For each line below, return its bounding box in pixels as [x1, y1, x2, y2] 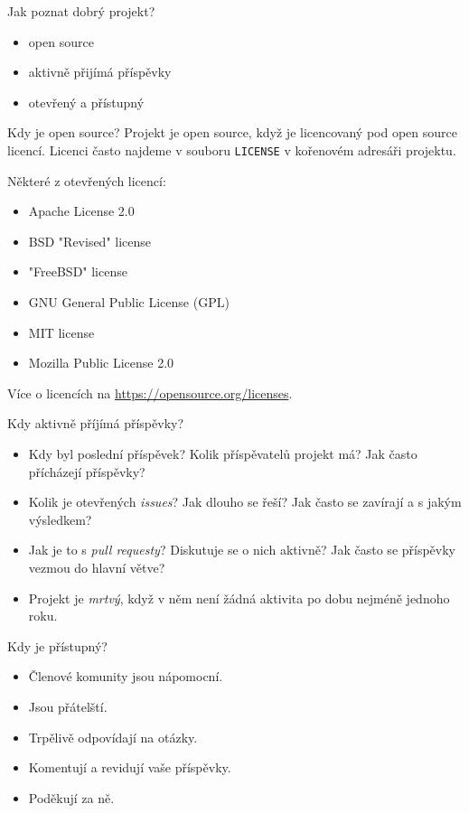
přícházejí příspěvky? [28, 462, 145, 481]
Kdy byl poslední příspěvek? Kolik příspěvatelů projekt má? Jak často [28, 444, 417, 463]
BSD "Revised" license [28, 231, 152, 250]
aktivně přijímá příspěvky [28, 62, 172, 81]
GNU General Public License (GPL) [28, 293, 230, 311]
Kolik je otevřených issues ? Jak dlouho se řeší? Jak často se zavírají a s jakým [28, 492, 462, 511]
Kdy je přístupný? [7, 636, 108, 655]
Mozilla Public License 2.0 [28, 353, 174, 372]
